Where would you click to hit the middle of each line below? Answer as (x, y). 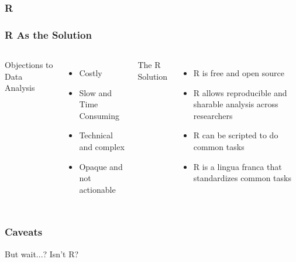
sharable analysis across (236, 104)
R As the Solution (48, 34)
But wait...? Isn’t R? (42, 254)
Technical (96, 135)
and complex (102, 147)
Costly (91, 73)
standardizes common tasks (242, 178)
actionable (97, 189)
